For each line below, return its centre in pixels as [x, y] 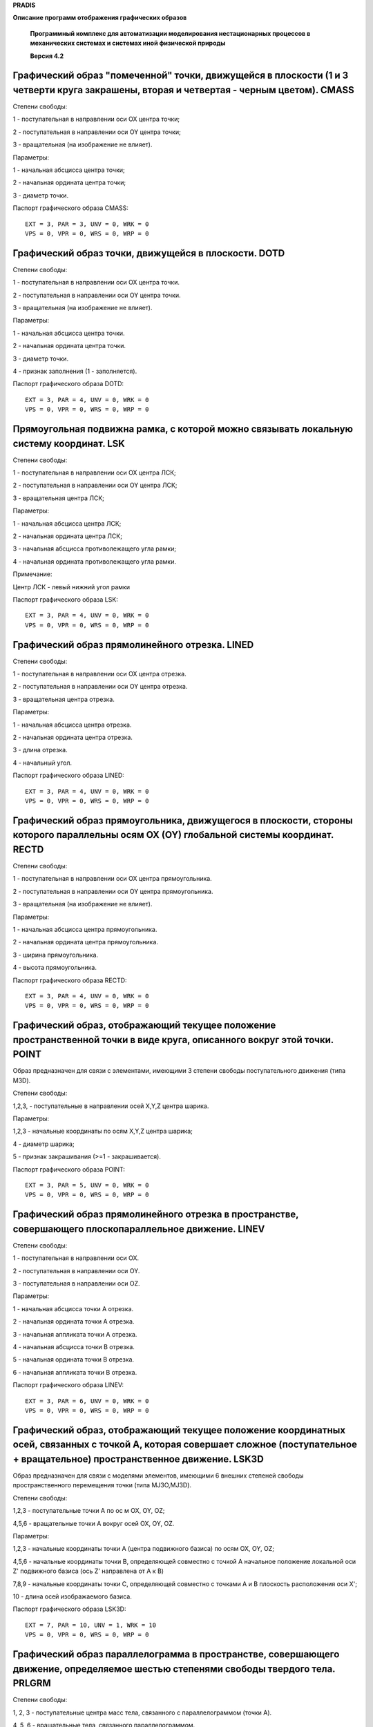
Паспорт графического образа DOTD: [68, 384]
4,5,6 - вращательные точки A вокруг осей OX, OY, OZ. [94, 1523]
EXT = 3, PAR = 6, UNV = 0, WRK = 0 [87, 1401]
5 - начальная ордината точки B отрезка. [74, 1359]
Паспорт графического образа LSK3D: [69, 1609]
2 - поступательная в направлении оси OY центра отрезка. [100, 687]
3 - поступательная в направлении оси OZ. [77, 1284]
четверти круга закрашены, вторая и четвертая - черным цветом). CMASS [184, 90]
